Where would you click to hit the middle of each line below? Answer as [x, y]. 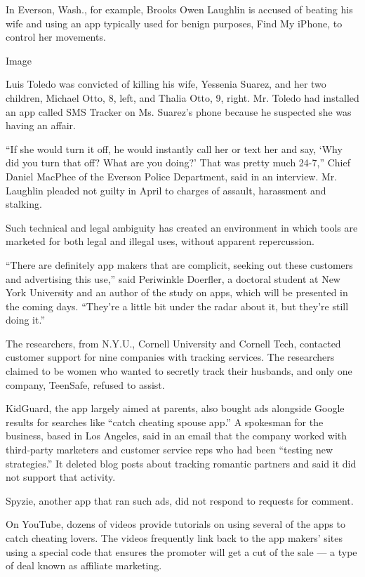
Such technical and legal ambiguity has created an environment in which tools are [182, 227]
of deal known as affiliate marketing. [84, 565]
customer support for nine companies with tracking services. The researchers [170, 357]
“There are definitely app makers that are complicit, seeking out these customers [179, 264]
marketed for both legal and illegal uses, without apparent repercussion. [160, 241]
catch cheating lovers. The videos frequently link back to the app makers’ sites [174, 538]
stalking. [24, 204]
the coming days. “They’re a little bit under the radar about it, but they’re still [177, 306]
